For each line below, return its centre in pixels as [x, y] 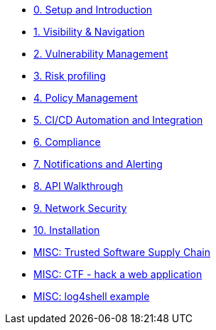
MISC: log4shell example [92, 296]
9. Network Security [80, 208]
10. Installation [67, 230]
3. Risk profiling [70, 76]
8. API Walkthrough [79, 186]
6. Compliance [67, 142]
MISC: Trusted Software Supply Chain [122, 252]
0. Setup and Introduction [93, 10]
